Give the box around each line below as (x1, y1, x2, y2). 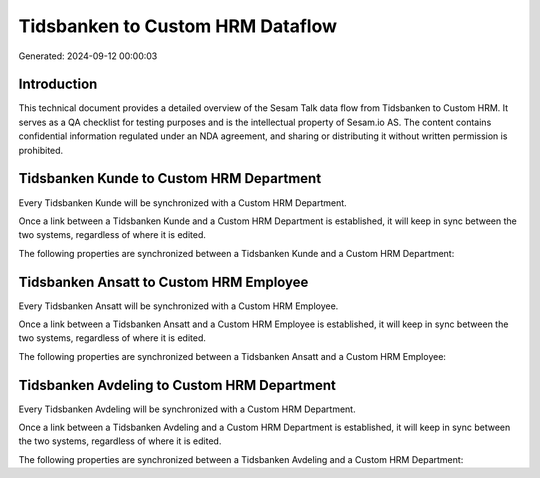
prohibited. (18, 144, 64, 156)
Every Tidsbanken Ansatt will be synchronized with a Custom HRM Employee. (18, 300, 339, 312)
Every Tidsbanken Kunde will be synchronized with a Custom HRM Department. (18, 196, 347, 209)
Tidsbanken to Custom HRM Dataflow (18, 15, 337, 37)
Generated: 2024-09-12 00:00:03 (18, 50, 158, 62)
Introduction (18, 76, 98, 93)
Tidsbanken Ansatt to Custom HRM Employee (18, 273, 309, 290)
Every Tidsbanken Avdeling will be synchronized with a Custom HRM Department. (18, 403, 356, 415)
